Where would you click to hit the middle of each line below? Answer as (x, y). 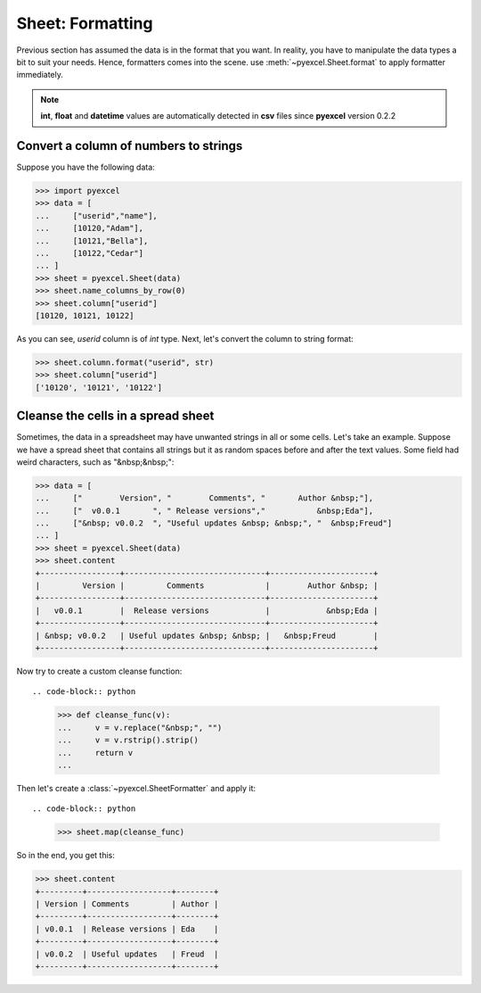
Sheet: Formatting (85, 23)
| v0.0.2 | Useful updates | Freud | (127, 954)
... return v (95, 753)
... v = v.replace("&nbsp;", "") (140, 728)
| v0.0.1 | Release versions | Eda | (127, 929)
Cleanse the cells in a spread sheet (115, 416)
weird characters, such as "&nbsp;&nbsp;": (95, 462)
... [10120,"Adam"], (90, 228)
